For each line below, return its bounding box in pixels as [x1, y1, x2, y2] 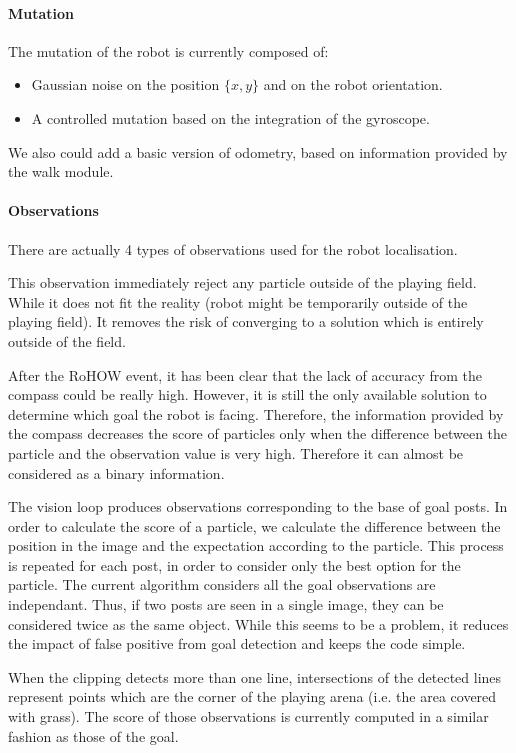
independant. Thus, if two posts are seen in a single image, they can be [8, 594, 444, 615]
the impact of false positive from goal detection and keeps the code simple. [8, 633, 466, 654]
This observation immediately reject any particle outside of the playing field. [8, 272, 477, 293]
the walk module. [8, 161, 114, 182]
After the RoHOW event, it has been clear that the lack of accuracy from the [8, 364, 483, 385]
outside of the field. [8, 330, 126, 351]
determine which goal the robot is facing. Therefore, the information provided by [8, 403, 504, 424]
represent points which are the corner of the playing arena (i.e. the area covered [8, 686, 497, 707]
